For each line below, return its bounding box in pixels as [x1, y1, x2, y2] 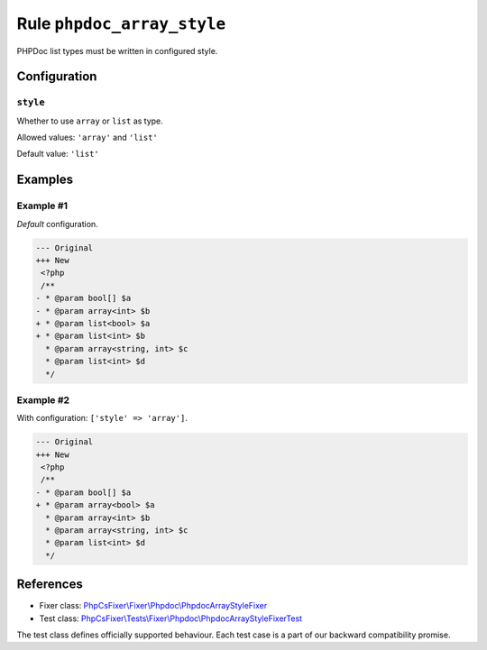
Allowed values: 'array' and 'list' [16, 132, 158, 143]
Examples [16, 172, 74, 188]
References [16, 577, 83, 592]
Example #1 [16, 199, 68, 212]
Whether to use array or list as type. [16, 115, 164, 126]
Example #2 [16, 393, 70, 406]
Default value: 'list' [16, 149, 99, 160]
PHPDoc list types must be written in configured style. [16, 45, 218, 56]
